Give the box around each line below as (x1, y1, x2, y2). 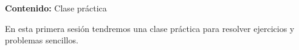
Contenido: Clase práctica (5, 2, 107, 14)
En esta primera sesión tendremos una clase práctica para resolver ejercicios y (5, 22, 295, 34)
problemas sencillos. (5, 34, 78, 46)
